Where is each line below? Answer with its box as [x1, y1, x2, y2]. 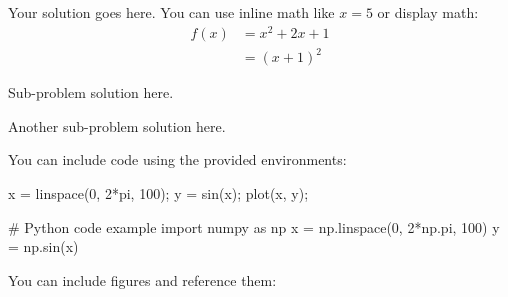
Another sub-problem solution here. [8, 115, 226, 136]
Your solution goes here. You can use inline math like [8, 2, 335, 22]
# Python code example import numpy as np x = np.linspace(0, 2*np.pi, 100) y [8, 216, 500, 237]
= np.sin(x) [8, 236, 79, 257]
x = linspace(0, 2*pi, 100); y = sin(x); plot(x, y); [8, 183, 309, 204]
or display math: [377, 2, 479, 22]
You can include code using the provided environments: [8, 149, 347, 170]
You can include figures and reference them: [8, 269, 277, 290]
